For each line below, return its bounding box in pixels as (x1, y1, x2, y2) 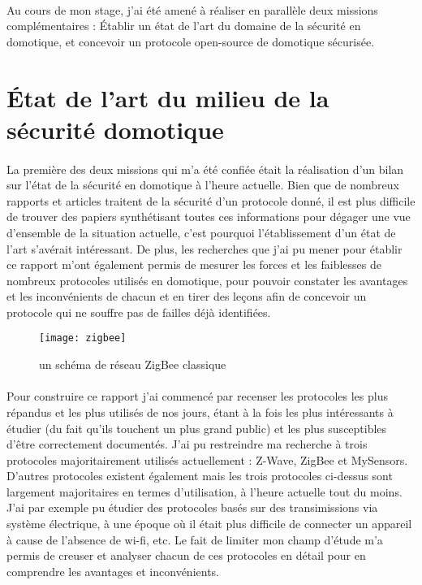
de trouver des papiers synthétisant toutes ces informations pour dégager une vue (6, 208, 411, 225)
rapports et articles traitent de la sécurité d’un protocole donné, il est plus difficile (6, 192, 416, 209)
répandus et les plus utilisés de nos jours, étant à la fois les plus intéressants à (6, 403, 394, 420)
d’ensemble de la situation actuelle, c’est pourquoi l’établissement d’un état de (6, 223, 396, 240)
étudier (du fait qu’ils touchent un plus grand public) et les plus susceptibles (6, 419, 387, 436)
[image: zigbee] (39, 332, 127, 344)
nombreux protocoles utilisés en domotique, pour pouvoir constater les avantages (6, 271, 408, 288)
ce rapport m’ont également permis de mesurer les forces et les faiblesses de (6, 256, 381, 273)
